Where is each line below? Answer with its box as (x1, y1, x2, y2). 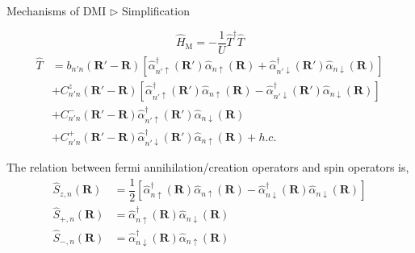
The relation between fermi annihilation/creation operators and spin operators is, (6, 159, 409, 176)
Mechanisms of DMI (6, 2, 107, 19)
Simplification (121, 2, 190, 19)
